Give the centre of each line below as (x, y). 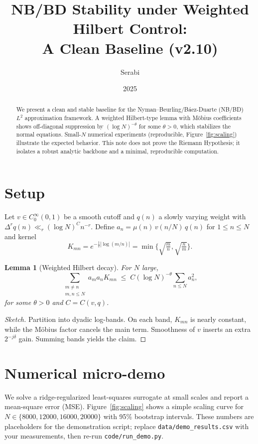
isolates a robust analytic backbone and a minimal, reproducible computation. (118, 151)
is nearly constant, (218, 319)
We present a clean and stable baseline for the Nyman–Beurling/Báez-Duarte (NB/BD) (130, 109)
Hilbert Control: (130, 28)
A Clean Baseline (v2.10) (130, 48)
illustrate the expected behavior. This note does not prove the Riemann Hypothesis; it (128, 143)
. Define (103, 226)
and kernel (20, 236)
